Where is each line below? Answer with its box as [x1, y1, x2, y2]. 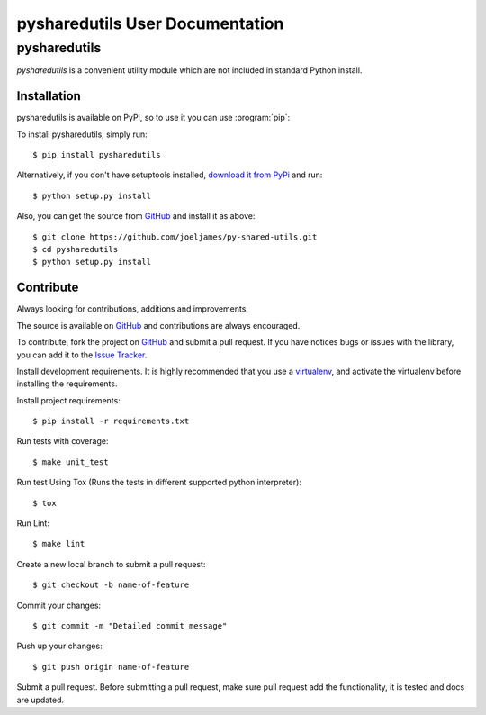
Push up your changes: [16, 640, 103, 652]
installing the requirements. [16, 378, 118, 389]
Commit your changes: [16, 600, 102, 611]
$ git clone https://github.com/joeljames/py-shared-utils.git [32, 231, 318, 242]
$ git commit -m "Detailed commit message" [32, 620, 228, 630]
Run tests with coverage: [16, 436, 109, 447]
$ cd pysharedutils [32, 244, 119, 255]
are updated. [16, 694, 65, 705]
